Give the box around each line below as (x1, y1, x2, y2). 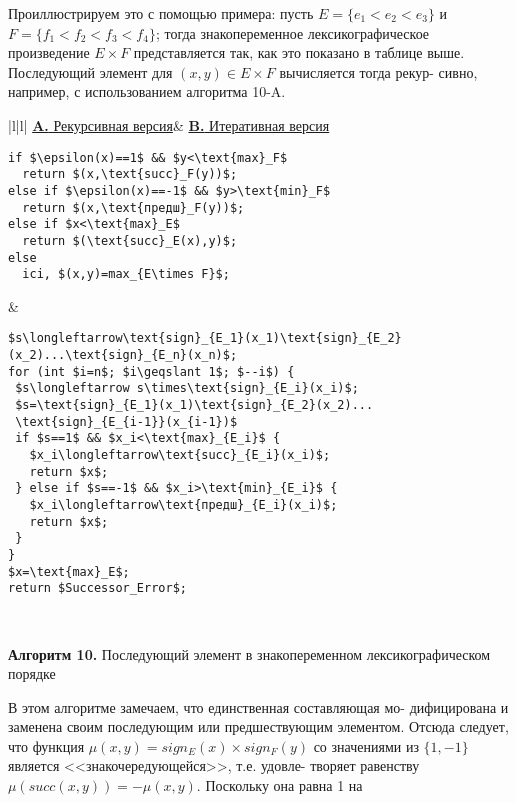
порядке (8, 663, 56, 684)
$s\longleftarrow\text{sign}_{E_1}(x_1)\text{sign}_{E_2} (8, 331, 402, 346)
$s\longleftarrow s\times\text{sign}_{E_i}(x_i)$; (15, 381, 359, 396)
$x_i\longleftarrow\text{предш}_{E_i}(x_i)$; (29, 497, 338, 512)
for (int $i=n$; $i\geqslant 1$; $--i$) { (8, 364, 295, 379)
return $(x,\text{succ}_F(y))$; (22, 167, 238, 182)
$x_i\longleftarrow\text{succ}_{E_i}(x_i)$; (29, 448, 331, 462)
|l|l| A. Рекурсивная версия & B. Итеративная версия (8, 114, 330, 135)
